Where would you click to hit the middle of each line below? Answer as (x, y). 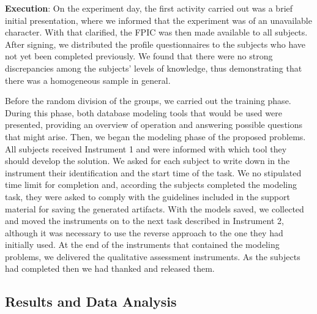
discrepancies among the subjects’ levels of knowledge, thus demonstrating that (154, 68)
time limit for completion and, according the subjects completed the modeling (151, 185)
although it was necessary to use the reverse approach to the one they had (144, 232)
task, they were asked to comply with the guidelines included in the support (147, 196)
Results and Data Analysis (91, 301)
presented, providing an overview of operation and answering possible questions (154, 125)
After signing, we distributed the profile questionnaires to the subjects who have (155, 44)
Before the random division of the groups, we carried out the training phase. (148, 101)
